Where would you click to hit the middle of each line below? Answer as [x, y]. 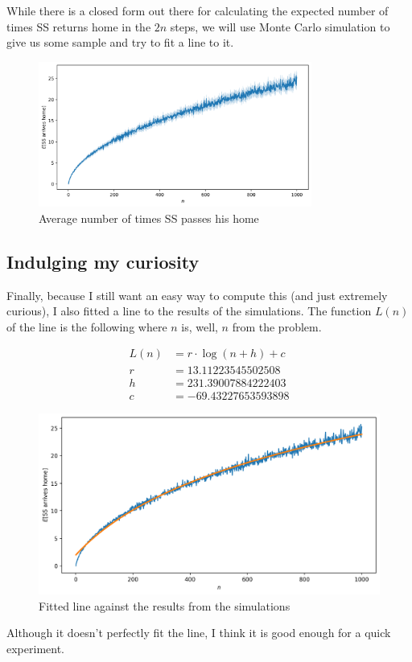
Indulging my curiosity [103, 261]
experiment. [35, 649]
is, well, [200, 326]
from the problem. [277, 326]
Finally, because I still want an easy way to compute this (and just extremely [197, 295]
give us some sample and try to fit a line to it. [120, 42]
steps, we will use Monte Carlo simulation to [280, 26]
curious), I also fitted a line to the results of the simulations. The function [189, 311]
